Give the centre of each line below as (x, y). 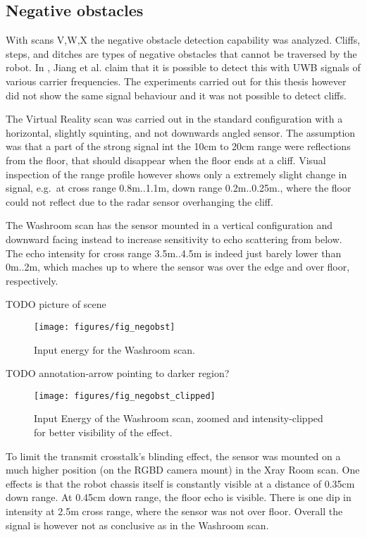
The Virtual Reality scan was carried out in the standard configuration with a (174, 119)
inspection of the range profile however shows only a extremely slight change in (176, 174)
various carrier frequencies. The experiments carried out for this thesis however (176, 81)
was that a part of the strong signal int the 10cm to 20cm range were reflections (178, 146)
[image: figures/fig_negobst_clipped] (125, 396)
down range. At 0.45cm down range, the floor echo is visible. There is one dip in (179, 497)
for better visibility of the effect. (103, 432)
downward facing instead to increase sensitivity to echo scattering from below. (174, 239)
